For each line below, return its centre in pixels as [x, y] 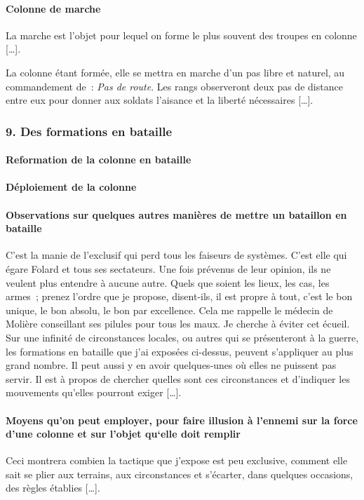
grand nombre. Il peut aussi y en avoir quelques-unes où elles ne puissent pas [171, 365]
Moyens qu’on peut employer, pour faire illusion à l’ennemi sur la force [182, 420]
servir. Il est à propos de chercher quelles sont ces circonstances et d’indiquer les [178, 378]
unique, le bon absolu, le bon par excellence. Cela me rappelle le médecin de [169, 310]
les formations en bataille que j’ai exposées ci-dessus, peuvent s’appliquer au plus [180, 351]
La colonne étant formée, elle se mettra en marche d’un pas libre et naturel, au [175, 72]
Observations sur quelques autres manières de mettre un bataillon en [176, 214]
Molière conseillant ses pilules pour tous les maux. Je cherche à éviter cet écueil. [178, 324]
